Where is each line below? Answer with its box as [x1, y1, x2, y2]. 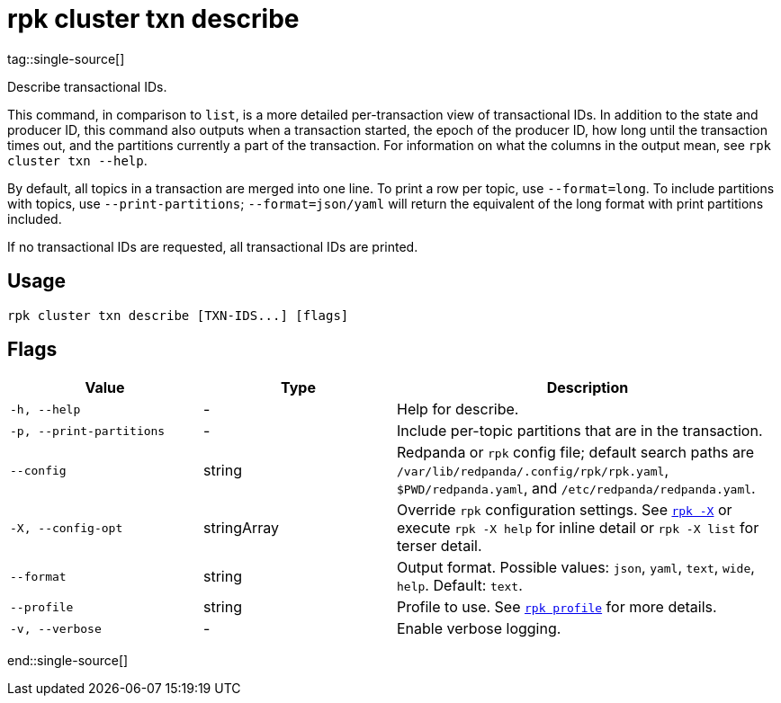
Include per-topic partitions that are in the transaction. [397, 422, 763, 440]
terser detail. [397, 537, 482, 556]
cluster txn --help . [7, 152, 148, 168]
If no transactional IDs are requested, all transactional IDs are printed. [7, 238, 418, 254]
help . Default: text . [397, 576, 523, 595]
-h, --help [10, 402, 81, 416]
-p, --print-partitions [10, 423, 166, 438]
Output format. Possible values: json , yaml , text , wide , [397, 558, 755, 577]
